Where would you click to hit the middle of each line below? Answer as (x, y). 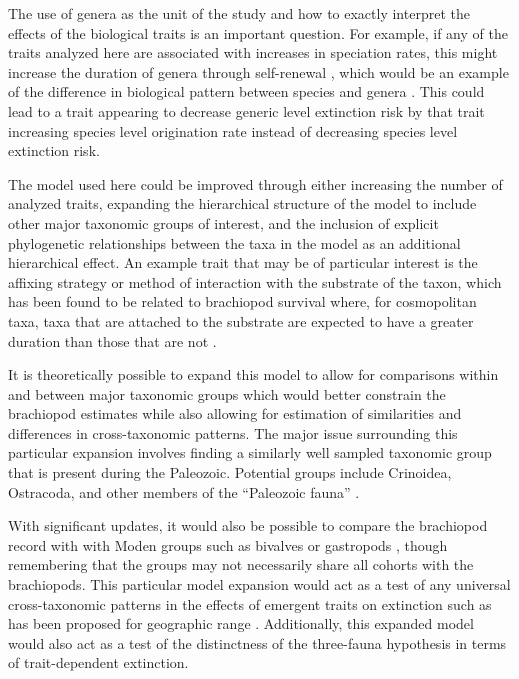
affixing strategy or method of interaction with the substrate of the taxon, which (255, 281)
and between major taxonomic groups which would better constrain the (227, 393)
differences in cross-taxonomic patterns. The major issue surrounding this (233, 432)
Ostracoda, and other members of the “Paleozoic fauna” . (184, 491)
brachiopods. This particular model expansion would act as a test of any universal (259, 584)
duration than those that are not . (112, 340)
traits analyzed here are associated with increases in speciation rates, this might (253, 52)
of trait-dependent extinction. (98, 662)
